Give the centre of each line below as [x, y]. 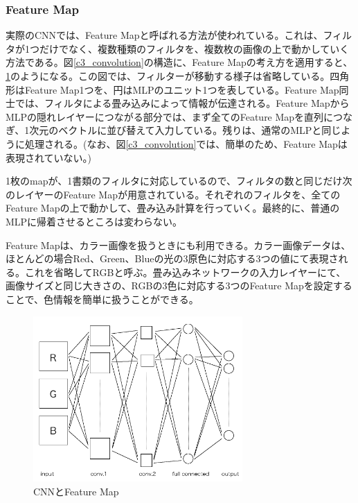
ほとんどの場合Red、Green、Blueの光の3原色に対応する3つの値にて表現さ [172, 258]
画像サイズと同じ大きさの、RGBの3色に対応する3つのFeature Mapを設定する [179, 285]
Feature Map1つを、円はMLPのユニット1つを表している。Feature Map [182, 89]
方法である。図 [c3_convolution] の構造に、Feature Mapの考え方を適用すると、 [179, 62]
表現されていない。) [49, 157]
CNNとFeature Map [76, 491]
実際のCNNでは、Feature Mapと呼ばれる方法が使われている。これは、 [164, 35]
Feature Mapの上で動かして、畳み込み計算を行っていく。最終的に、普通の [173, 208]
